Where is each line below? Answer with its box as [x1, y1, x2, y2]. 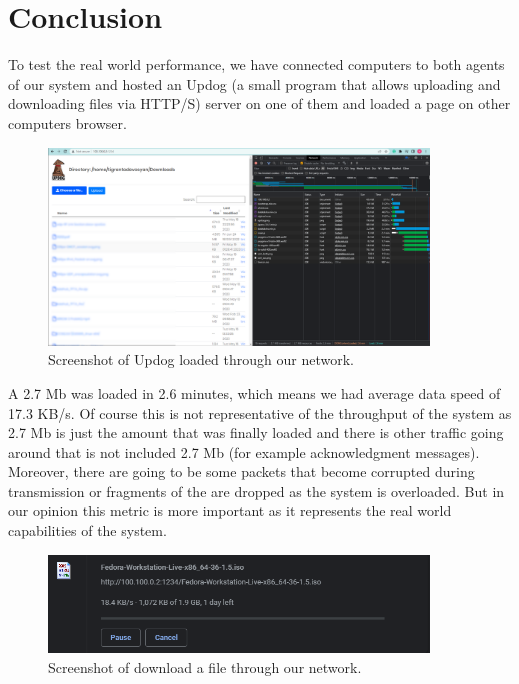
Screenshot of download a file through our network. [48, 656, 362, 677]
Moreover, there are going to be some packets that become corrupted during [8, 461, 475, 482]
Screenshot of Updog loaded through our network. [48, 349, 354, 370]
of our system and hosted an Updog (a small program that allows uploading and [8, 73, 501, 94]
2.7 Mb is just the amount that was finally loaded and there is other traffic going [8, 422, 504, 443]
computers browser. [8, 112, 127, 133]
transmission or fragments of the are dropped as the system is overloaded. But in [8, 480, 505, 501]
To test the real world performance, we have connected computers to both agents [8, 54, 505, 75]
